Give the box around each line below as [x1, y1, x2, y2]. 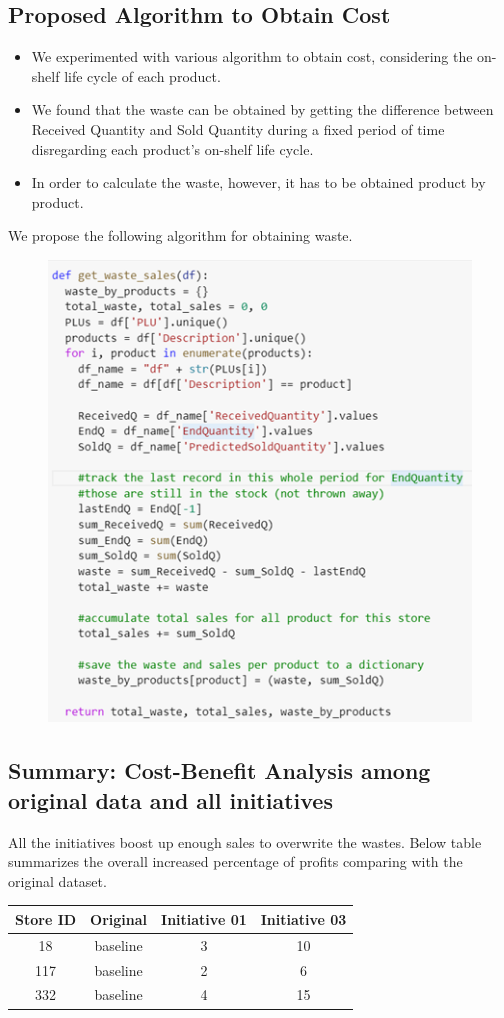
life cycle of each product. [64, 65, 221, 86]
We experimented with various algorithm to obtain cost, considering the [31, 46, 473, 67]
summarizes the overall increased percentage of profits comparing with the [8, 851, 463, 872]
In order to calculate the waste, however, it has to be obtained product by [31, 172, 486, 193]
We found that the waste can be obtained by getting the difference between [31, 99, 494, 120]
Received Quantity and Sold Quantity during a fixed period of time [31, 118, 445, 139]
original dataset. [8, 870, 107, 891]
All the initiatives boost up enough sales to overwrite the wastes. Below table [8, 831, 482, 852]
